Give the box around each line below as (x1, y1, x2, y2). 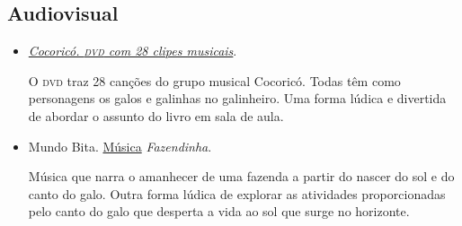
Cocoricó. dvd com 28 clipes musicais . (28, 41, 237, 60)
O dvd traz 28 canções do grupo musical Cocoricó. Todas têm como (28, 71, 401, 90)
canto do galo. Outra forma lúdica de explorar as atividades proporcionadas (28, 184, 446, 203)
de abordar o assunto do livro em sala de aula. (28, 106, 284, 125)
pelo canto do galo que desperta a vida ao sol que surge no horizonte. (28, 202, 410, 221)
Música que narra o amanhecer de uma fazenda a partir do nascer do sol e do (28, 167, 455, 186)
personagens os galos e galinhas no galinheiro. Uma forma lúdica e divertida (28, 89, 447, 108)
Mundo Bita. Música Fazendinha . (28, 136, 212, 155)
